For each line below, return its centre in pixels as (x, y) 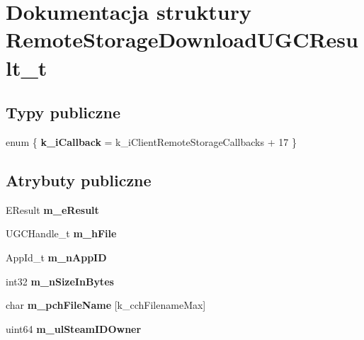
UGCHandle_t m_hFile (61, 233)
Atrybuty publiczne (79, 180)
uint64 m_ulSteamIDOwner (74, 328)
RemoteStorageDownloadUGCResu (182, 39)
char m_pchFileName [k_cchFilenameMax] (106, 305)
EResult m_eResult (52, 209)
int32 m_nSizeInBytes (60, 281)
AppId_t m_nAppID (56, 257)
